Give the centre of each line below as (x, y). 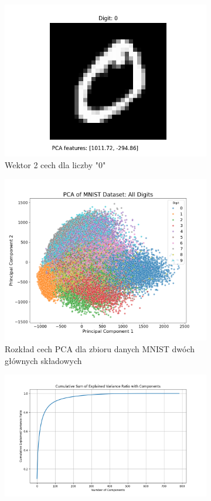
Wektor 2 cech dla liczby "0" (55, 164)
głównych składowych (43, 360)
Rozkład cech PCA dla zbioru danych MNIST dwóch (100, 348)
